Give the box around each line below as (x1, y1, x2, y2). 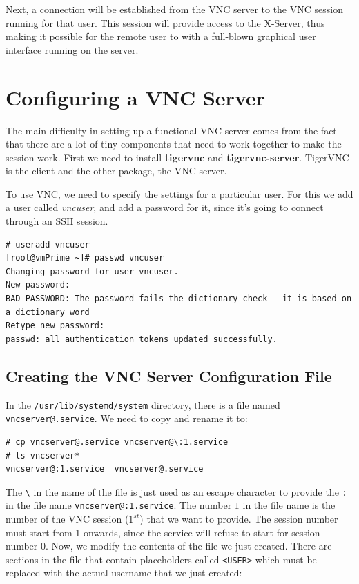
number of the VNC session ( (6, 512, 129, 526)
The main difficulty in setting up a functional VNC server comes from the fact (6, 123, 337, 137)
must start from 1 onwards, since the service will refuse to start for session (6, 525, 320, 539)
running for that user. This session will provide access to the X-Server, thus (6, 15, 325, 30)
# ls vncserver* (6, 450, 80, 461)
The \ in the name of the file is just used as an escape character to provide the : (6, 484, 347, 499)
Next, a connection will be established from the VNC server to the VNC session (6, 2, 343, 16)
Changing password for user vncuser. (6, 266, 179, 276)
